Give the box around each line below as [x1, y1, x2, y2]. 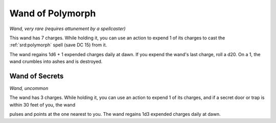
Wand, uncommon [9, 85, 49, 91]
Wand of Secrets [9, 71, 64, 80]
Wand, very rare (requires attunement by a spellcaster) [9, 26, 126, 32]
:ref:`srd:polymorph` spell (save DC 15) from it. [9, 42, 107, 48]
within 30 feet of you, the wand [9, 102, 76, 108]
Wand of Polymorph [9, 8, 96, 19]
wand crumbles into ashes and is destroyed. [9, 59, 103, 65]
